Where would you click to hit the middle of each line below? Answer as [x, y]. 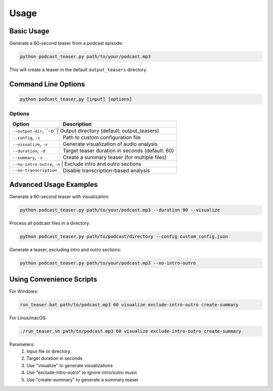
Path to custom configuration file [102, 137]
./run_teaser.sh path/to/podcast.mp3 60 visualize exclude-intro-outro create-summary [131, 331]
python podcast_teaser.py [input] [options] [76, 99]
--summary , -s [28, 157]
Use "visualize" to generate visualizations [70, 365]
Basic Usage [29, 31]
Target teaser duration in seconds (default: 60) [119, 151]
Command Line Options [47, 84]
